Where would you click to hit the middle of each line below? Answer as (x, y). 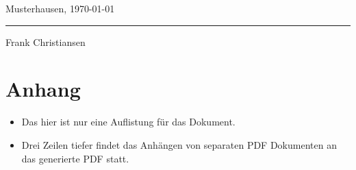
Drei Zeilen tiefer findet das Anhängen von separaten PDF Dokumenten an (179, 144)
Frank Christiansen (46, 41)
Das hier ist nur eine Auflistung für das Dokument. (128, 122)
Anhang (43, 89)
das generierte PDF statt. (75, 158)
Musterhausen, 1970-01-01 (60, 8)
